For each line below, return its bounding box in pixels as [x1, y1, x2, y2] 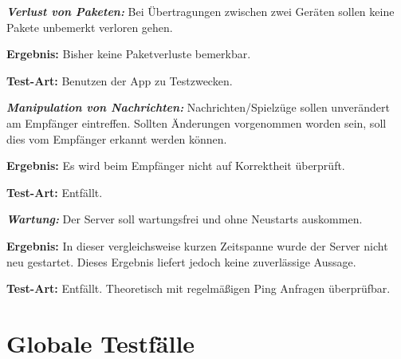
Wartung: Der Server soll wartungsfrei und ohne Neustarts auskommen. [6, 211, 363, 227]
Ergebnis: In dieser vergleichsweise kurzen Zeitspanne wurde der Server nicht [6, 237, 388, 254]
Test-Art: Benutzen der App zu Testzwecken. [6, 72, 233, 89]
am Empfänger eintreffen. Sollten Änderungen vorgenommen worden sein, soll [6, 114, 387, 131]
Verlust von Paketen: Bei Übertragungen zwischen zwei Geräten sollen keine [6, 3, 395, 19]
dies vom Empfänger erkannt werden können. [6, 130, 227, 147]
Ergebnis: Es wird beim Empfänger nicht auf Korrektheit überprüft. [6, 157, 345, 174]
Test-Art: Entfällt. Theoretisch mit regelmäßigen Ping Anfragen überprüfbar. [6, 280, 391, 297]
